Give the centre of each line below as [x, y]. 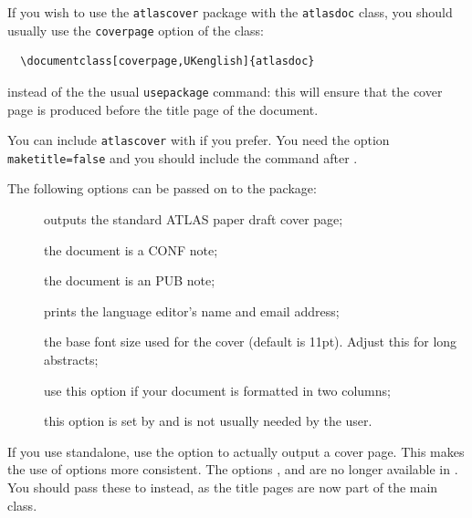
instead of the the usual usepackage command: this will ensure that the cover [225, 91]
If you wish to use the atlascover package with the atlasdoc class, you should [230, 12]
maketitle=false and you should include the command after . [183, 157]
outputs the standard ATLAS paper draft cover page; [194, 219]
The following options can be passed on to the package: [162, 188]
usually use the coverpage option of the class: [136, 30]
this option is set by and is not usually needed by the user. [208, 421]
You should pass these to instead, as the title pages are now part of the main [223, 487]
